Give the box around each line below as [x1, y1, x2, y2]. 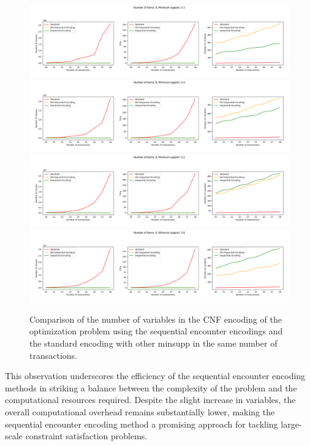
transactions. [29, 348, 77, 361]
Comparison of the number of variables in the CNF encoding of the [29, 312, 282, 325]
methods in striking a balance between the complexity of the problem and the [5, 381, 297, 394]
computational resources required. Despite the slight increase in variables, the [5, 393, 296, 406]
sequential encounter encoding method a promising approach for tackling [5, 417, 278, 430]
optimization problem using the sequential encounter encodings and [29, 325, 283, 337]
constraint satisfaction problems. [25, 429, 148, 442]
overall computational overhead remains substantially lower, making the [5, 405, 275, 418]
